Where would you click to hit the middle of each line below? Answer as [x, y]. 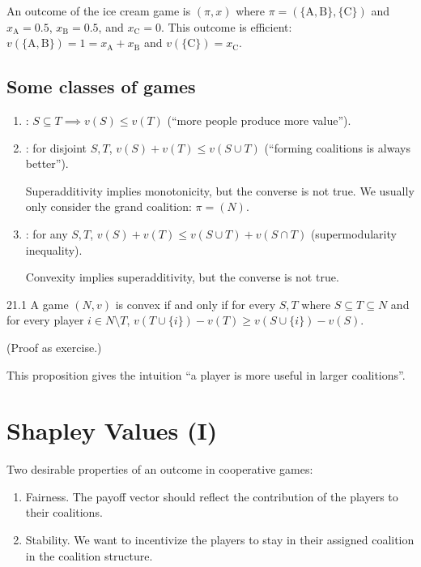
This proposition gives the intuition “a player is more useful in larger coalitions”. [206, 374]
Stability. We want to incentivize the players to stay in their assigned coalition [220, 540]
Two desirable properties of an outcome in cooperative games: [160, 469]
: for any [47, 233]
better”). [47, 163]
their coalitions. [64, 512]
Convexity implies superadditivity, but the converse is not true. [182, 277]
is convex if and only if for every [196, 304]
